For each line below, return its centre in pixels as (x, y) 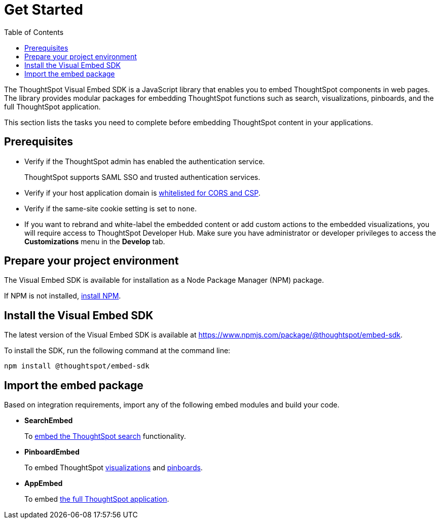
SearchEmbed (49, 421)
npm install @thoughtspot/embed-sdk (77, 366)
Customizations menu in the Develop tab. (95, 241)
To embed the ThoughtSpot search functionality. (105, 436)
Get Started (44, 10)
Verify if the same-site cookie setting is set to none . (111, 208)
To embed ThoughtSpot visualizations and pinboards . (114, 468)
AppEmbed (44, 483)
